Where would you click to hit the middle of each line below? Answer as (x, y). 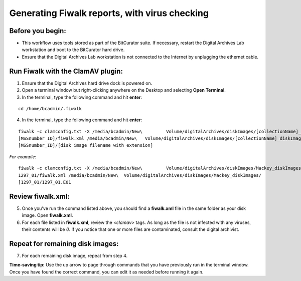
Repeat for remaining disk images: (64, 244)
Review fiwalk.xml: (40, 196)
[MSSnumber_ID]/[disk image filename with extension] (86, 146)
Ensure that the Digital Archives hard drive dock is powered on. (87, 83)
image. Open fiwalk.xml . (47, 215)
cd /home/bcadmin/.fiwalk (50, 108)
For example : (23, 157)
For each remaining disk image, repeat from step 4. (75, 256)
